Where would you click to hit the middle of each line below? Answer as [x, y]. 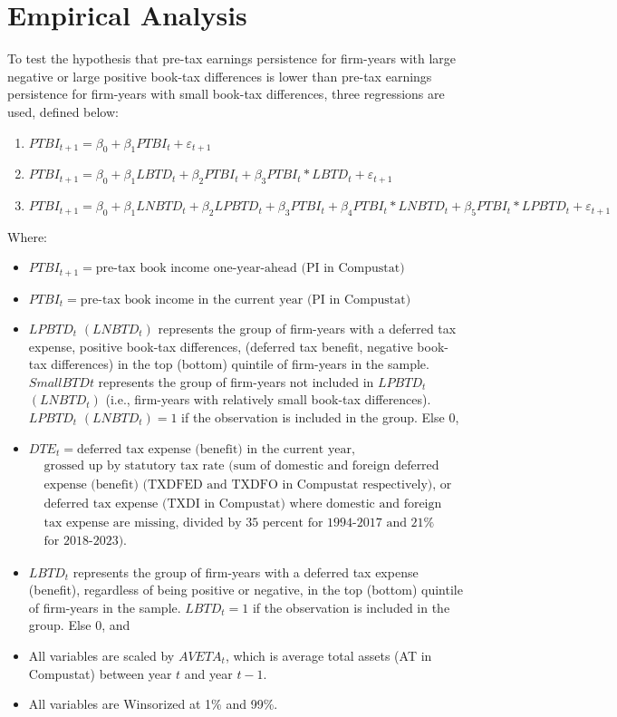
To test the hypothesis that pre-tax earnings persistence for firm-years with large [232, 58]
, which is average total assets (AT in [328, 656]
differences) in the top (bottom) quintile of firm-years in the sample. [240, 364]
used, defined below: [63, 111]
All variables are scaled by [101, 656]
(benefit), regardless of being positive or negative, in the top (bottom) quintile [246, 590]
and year [208, 673]
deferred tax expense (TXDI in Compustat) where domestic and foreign [243, 504]
